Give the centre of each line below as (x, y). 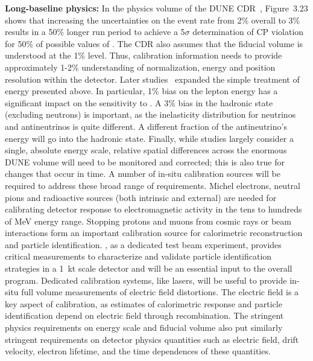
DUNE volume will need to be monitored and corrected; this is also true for (145, 161)
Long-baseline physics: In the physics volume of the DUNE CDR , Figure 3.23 (156, 8)
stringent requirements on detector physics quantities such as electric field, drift (152, 339)
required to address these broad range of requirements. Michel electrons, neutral (153, 185)
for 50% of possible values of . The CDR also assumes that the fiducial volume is (154, 43)
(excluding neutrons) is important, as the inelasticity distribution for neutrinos (150, 114)
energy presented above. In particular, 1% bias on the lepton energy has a (141, 91)
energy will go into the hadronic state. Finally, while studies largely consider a (150, 138)
